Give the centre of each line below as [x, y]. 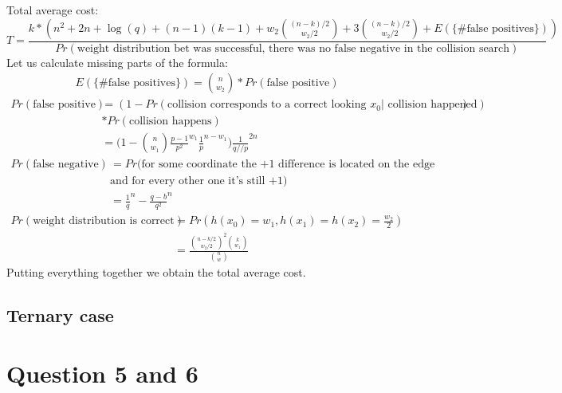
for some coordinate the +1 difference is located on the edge [288, 165]
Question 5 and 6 [102, 373]
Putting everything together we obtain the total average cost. [156, 271]
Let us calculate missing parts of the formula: [117, 62]
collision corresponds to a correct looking [267, 105]
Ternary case [60, 314]
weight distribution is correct [104, 221]
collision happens [170, 122]
